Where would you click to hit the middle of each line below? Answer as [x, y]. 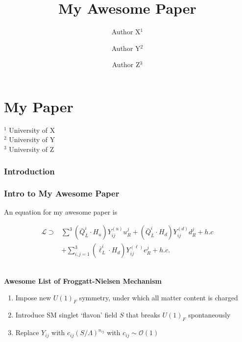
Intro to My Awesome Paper [62, 193]
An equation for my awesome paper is [61, 211]
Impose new [33, 297]
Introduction [29, 171]
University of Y [32, 139]
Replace [27, 332]
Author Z [126, 64]
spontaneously [209, 315]
